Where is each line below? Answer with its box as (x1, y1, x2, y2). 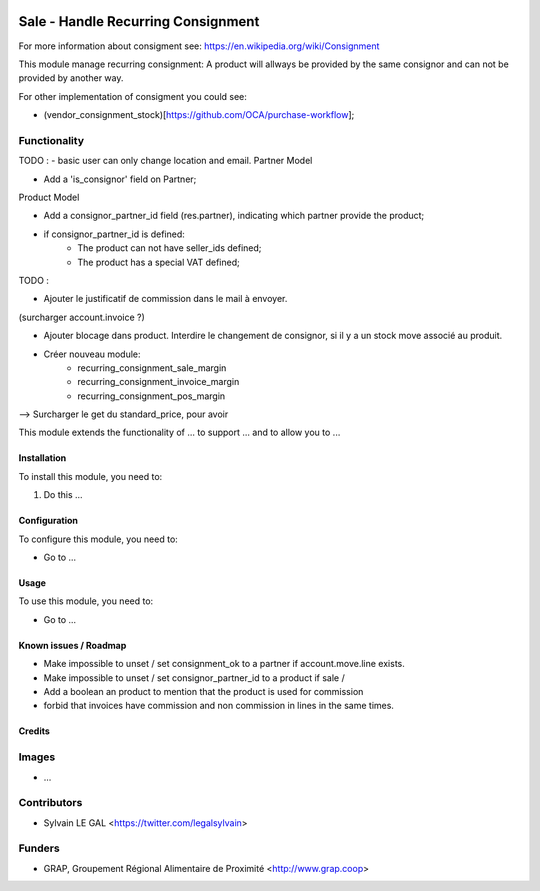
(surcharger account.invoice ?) (18, 311, 145, 323)
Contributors (18, 796, 83, 810)
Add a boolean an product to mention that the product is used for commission (43, 685, 364, 697)
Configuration (18, 515, 79, 527)
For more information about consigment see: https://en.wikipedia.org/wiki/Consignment (18, 40, 380, 52)
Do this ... (43, 489, 84, 501)
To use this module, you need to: (18, 595, 154, 607)
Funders (18, 841, 60, 855)
